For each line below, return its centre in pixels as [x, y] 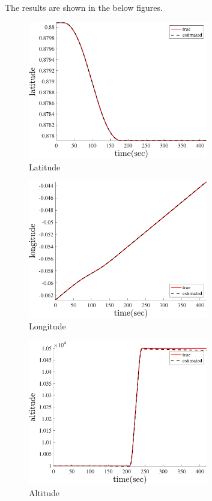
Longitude [47, 326]
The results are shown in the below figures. [84, 7]
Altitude [44, 492]
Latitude [45, 166]
